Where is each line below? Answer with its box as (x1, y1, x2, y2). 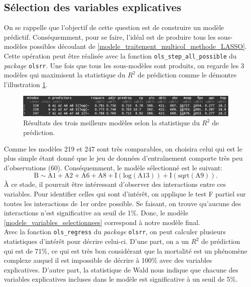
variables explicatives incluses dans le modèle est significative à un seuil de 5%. (4, 274, 238, 284)
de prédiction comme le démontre (137, 70, 237, 80)
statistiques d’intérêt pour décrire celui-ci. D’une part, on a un (4, 236, 189, 246)
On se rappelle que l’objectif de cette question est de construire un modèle (4, 22, 224, 32)
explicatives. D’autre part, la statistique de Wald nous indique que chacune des (4, 264, 238, 274)
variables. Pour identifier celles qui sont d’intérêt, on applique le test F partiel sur (4, 189, 246, 199)
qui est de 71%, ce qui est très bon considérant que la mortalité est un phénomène (4, 245, 248, 256)
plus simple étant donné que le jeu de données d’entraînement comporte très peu (4, 153, 243, 163)
